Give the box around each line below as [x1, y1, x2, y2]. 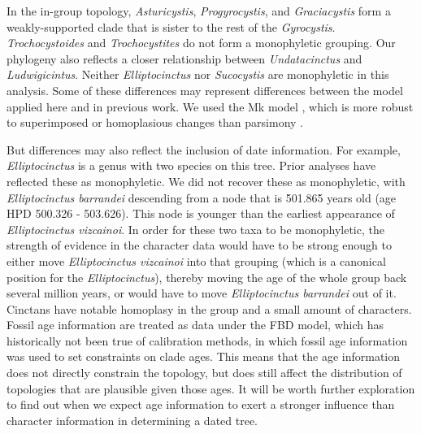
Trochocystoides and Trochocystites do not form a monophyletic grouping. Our [7, 34, 396, 51]
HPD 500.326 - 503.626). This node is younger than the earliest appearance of [7, 205, 395, 222]
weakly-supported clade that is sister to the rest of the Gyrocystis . [7, 18, 336, 35]
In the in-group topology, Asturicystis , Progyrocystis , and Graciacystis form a [7, 2, 391, 19]
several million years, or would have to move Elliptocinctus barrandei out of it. [7, 284, 397, 302]
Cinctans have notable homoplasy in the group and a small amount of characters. [7, 300, 412, 317]
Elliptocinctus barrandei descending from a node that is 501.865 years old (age [7, 189, 397, 206]
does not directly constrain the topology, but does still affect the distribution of [7, 364, 402, 381]
